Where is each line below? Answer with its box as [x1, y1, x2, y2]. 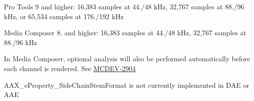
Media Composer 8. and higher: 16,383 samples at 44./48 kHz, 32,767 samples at [4, 27, 247, 38]
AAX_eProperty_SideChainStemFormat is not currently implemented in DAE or [4, 79, 250, 90]
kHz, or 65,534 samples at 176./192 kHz [4, 11, 124, 21]
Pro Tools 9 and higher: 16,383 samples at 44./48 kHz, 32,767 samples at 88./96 [4, 1, 244, 11]
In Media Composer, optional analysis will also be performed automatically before [4, 53, 250, 64]
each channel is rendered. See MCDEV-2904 [4, 63, 136, 73]
